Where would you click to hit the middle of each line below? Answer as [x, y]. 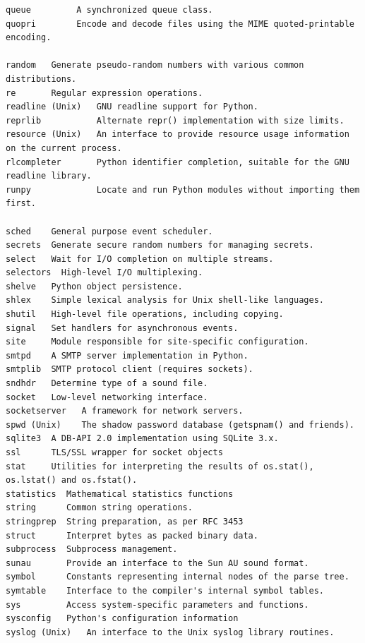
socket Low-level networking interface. [107, 397]
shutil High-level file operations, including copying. [145, 314]
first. [21, 204]
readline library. [49, 176]
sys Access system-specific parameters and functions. [157, 605]
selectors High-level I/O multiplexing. [104, 273]
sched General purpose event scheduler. [109, 231]
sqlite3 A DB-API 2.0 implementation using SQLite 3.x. [142, 439]
